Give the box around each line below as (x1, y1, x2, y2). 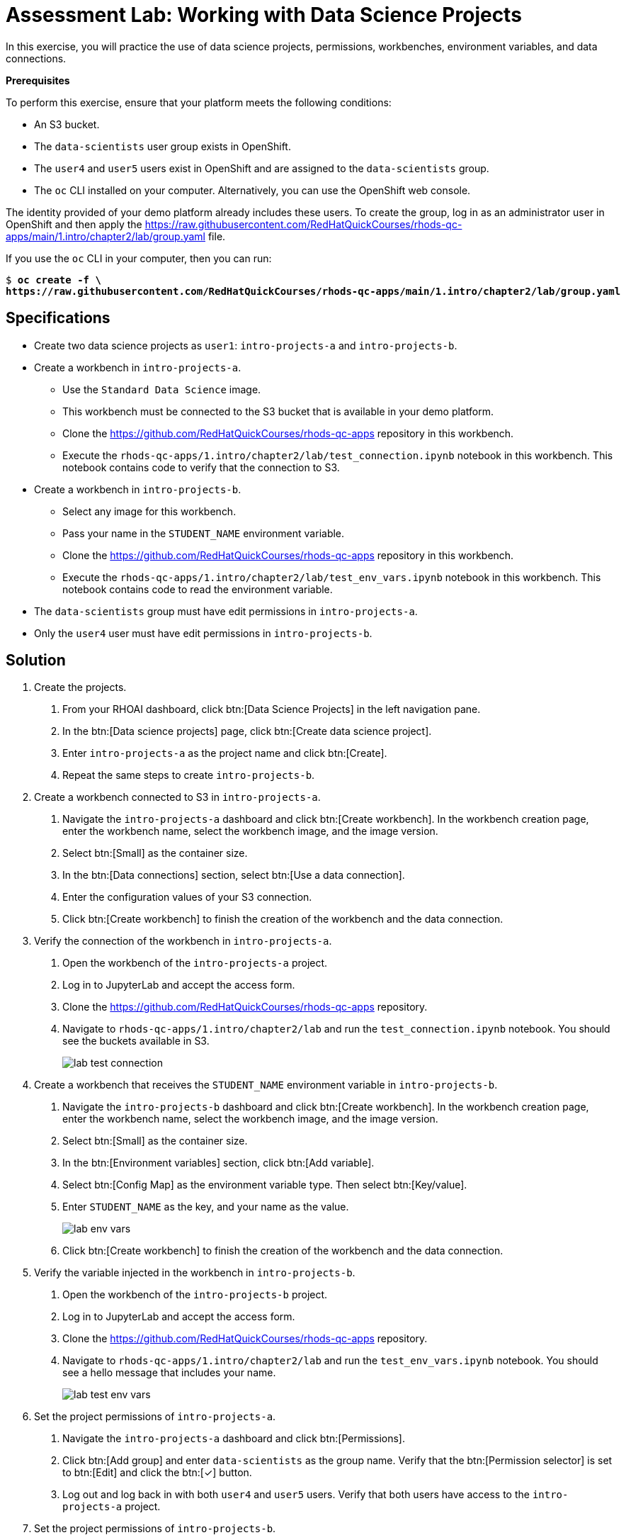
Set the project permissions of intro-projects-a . (34, 1410, 276, 1423)
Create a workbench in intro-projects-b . (34, 483, 241, 495)
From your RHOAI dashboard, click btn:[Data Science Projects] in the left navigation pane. (62, 703, 481, 716)
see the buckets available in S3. (62, 1035, 210, 1047)
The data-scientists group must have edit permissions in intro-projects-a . (34, 605, 418, 617)
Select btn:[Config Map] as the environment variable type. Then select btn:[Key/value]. (62, 1179, 467, 1191)
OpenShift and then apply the (6, 218, 142, 230)
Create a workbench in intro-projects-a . (34, 361, 241, 373)
